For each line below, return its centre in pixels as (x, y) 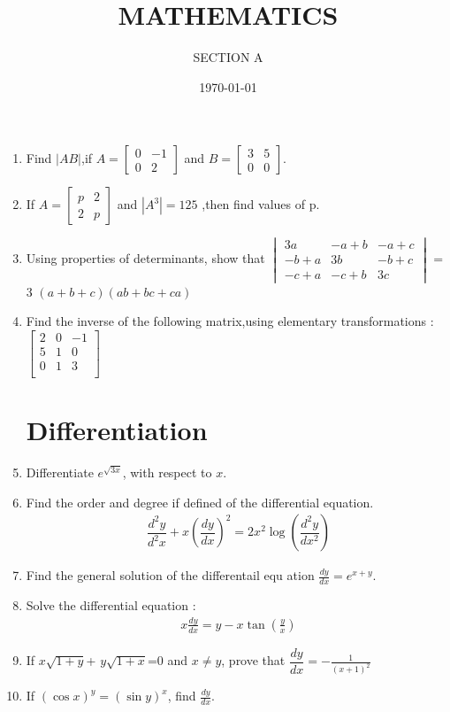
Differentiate (60, 472)
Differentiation (117, 430)
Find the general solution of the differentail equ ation (170, 575)
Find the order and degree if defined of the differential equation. (200, 502)
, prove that (253, 660)
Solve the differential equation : (111, 605)
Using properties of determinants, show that (145, 258)
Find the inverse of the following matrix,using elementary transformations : (230, 321)
